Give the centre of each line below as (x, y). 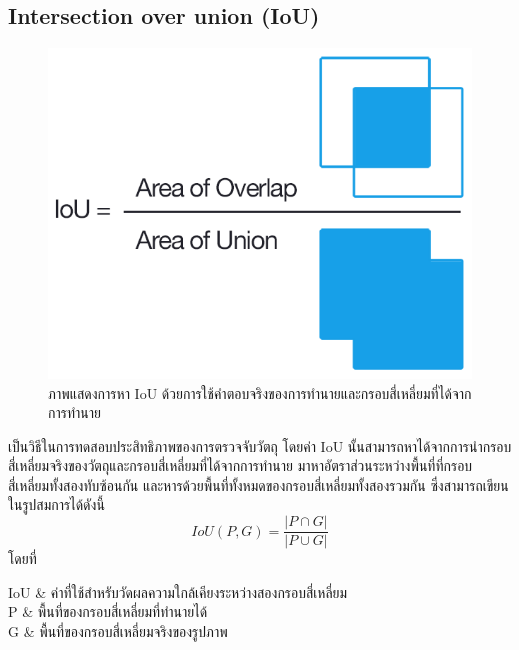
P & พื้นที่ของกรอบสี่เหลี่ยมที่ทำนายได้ (108, 611)
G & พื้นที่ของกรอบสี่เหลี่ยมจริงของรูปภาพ (118, 630)
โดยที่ (22, 558)
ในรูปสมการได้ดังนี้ (56, 504)
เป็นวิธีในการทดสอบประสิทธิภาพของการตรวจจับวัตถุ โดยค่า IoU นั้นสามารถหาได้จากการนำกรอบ (260, 445)
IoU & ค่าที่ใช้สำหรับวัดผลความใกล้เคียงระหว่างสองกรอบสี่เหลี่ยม (178, 591)
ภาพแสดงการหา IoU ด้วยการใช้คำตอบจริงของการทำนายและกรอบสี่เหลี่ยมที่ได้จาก (260, 392)
